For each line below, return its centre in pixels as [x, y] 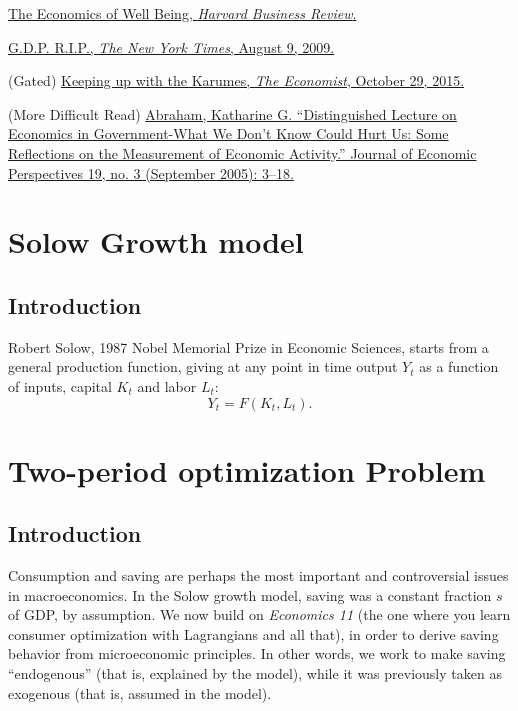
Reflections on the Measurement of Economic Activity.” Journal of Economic [242, 152]
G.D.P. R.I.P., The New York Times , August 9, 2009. [171, 46]
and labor [167, 385]
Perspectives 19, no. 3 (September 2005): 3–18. [151, 172]
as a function [459, 366]
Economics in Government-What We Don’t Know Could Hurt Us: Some [228, 133]
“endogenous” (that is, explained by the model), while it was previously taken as [255, 673]
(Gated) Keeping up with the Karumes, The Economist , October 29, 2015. [236, 80]
